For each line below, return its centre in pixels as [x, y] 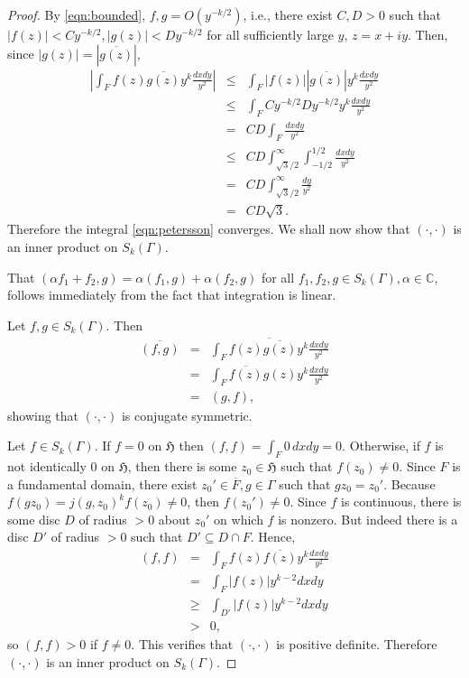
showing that [43, 415]
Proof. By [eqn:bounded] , [77, 14]
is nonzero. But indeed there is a [368, 519]
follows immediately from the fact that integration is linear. [172, 295]
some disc [34, 519]
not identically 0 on [61, 466]
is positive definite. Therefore [357, 643]
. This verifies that [182, 643]
